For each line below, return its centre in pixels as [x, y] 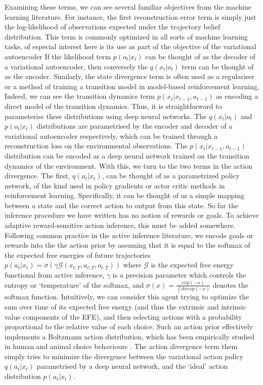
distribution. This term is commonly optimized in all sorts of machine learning [126, 36]
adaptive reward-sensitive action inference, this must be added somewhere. [120, 225]
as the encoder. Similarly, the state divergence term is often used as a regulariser [129, 76]
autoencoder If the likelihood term [58, 56]
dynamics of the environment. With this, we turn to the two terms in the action [128, 165]
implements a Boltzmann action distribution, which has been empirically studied [130, 336]
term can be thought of [218, 66]
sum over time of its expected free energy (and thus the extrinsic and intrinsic [125, 306]
